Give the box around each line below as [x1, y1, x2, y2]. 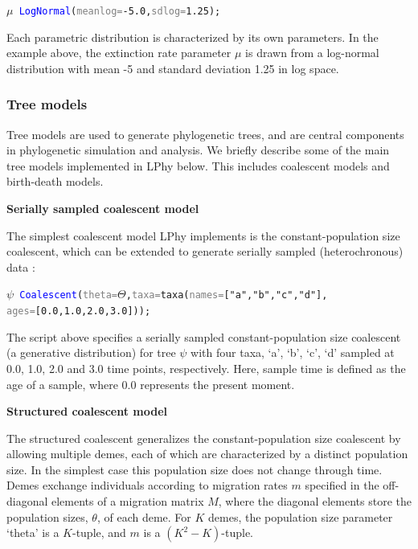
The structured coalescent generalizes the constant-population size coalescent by [6, 429, 401, 446]
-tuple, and [72, 524, 126, 541]
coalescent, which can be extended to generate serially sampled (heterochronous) [6, 243, 404, 260]
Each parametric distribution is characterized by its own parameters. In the [6, 28, 379, 45]
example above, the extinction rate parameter [6, 44, 232, 61]
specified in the [305, 477, 379, 494]
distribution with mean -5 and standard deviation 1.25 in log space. [6, 59, 339, 76]
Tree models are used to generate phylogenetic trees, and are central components [6, 125, 404, 142]
